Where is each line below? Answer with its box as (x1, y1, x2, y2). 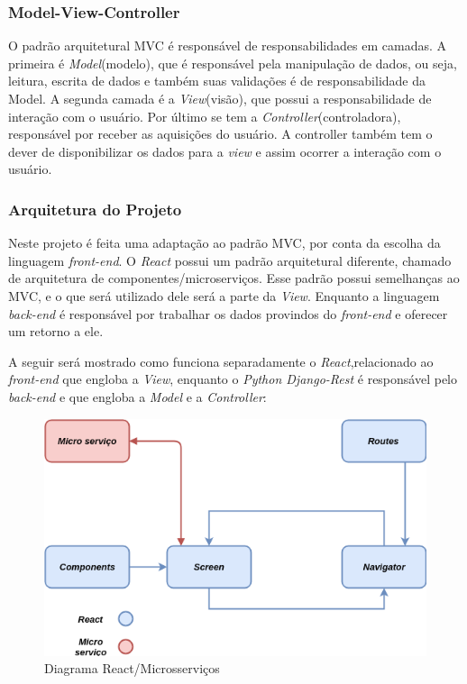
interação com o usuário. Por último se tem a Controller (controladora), (8, 106, 401, 125)
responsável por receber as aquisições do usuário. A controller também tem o (8, 124, 433, 143)
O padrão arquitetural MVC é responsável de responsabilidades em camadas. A (8, 36, 446, 55)
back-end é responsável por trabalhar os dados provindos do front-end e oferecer (8, 304, 448, 323)
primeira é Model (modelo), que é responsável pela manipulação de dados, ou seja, (8, 53, 457, 72)
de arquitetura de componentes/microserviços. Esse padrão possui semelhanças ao (8, 269, 460, 287)
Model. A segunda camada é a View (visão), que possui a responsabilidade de (8, 89, 432, 107)
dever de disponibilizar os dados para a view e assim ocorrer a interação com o (8, 141, 442, 160)
